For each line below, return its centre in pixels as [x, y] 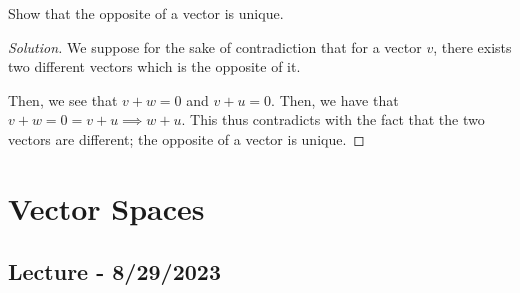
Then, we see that [63, 99]
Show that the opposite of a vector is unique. [146, 13]
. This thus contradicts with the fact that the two [333, 119]
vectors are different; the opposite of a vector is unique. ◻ [186, 138]
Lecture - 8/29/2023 [114, 271]
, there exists [472, 46]
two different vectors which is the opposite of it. [154, 66]
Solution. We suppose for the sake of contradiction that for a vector [215, 46]
